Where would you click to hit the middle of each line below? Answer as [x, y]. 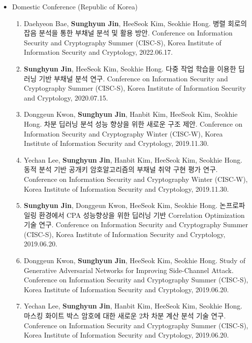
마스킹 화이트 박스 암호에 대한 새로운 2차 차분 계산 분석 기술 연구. [125, 316]
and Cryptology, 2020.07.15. [66, 97]
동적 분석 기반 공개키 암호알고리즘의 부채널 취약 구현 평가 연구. [121, 169]
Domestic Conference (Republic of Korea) [75, 6]
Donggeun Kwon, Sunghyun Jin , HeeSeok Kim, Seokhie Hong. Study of [135, 260]
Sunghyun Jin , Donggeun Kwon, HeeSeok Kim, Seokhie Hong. [121, 205]
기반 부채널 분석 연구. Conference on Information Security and [134, 78]
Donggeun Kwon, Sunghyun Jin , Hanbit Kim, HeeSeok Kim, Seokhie [131, 114]
